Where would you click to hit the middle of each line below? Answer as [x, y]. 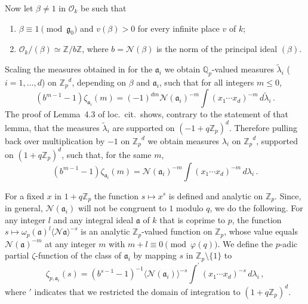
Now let [19, 8]
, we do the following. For [256, 207]
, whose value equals [261, 231]
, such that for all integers [207, 82]
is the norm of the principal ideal [217, 49]
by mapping [155, 255]
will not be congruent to [122, 207]
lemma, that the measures [52, 127]
